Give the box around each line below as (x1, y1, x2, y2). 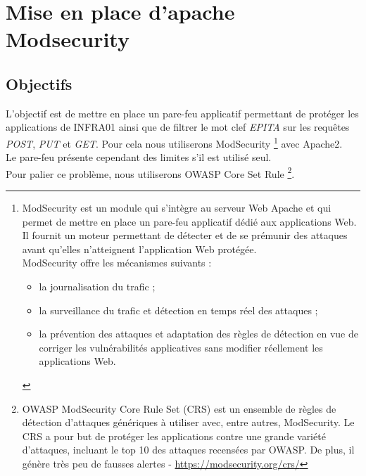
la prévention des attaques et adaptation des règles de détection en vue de (39, 326, 358, 341)
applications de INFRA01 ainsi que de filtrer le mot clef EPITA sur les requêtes (6, 120, 350, 134)
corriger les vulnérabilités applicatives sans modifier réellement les (39, 340, 323, 354)
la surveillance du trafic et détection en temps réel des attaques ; (39, 302, 318, 317)
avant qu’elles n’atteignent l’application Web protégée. (22, 241, 257, 256)
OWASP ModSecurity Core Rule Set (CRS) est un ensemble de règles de (22, 401, 336, 416)
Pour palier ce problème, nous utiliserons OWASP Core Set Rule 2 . (6, 164, 295, 181)
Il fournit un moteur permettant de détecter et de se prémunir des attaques (22, 228, 348, 243)
